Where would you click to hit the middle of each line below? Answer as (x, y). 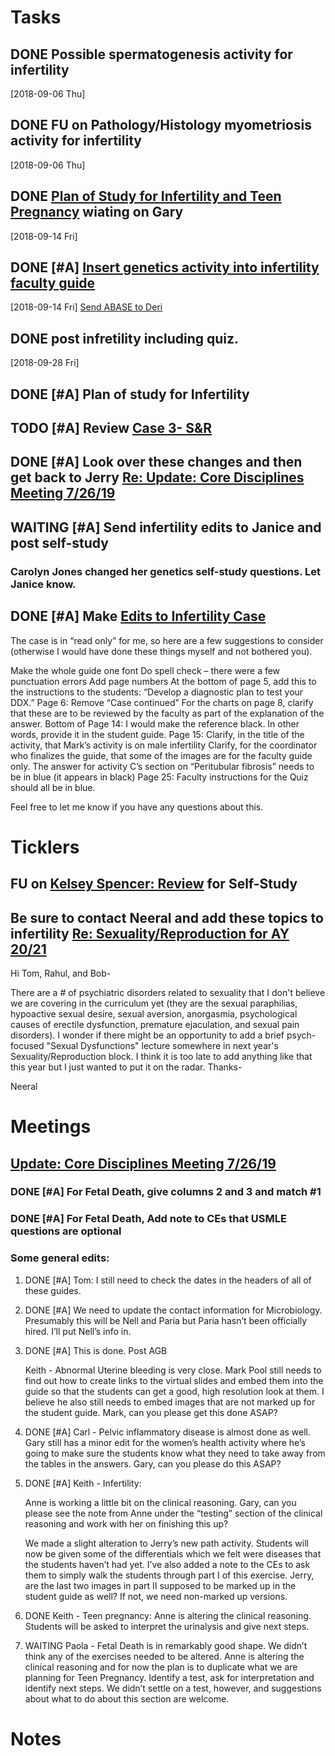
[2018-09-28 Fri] (45, 363)
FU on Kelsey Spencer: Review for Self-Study (154, 884)
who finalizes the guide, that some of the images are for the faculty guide (161, 755)
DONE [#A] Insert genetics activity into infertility (165, 267)
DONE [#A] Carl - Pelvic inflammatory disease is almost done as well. (168, 1432)
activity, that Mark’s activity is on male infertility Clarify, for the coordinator (164, 745)
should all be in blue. (53, 787)
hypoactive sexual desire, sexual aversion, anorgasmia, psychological (154, 1013)
